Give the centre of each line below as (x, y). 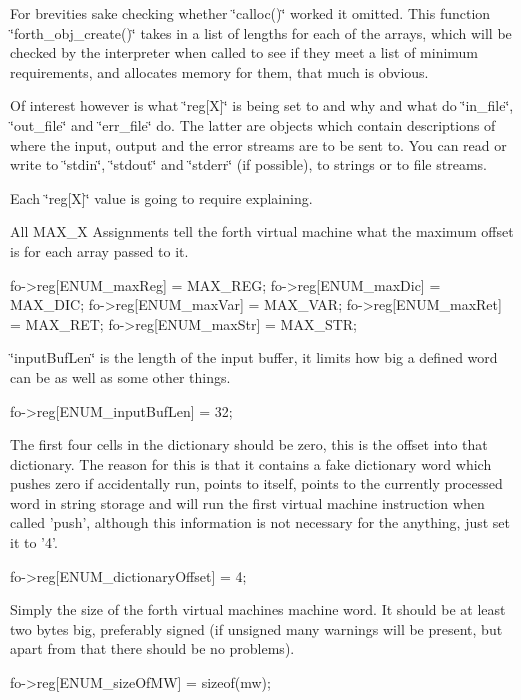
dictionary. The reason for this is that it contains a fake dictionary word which (251, 463)
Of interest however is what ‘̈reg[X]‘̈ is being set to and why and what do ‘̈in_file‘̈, (262, 105)
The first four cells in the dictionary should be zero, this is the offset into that (249, 444)
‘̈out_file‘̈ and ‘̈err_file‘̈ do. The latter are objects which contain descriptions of (253, 124)
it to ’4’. (34, 542)
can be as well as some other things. (120, 376)
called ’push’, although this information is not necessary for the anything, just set (260, 522)
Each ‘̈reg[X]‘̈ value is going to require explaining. (161, 197)
